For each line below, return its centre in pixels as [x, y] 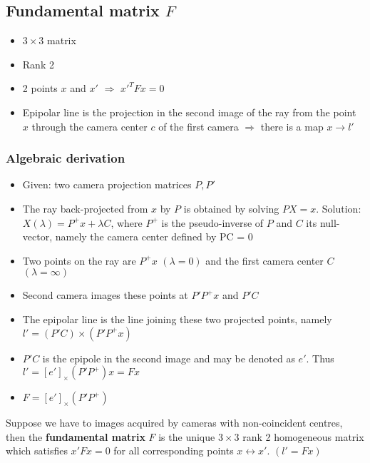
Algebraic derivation [66, 158]
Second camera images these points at [105, 295]
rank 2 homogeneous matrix [303, 436]
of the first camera [199, 126]
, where [127, 222]
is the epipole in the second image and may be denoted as [169, 358]
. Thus [320, 358]
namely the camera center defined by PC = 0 [154, 236]
